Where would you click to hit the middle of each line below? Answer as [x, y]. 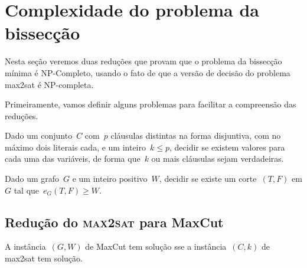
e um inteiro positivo [110, 179]
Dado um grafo [32, 179]
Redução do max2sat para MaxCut [114, 222]
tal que [27, 190]
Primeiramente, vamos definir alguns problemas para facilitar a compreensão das [151, 104]
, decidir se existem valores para [227, 147]
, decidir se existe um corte [208, 179]
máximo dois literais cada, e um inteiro [75, 147]
